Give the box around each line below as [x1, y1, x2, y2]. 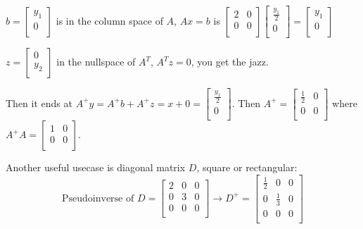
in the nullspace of [56, 54, 136, 69]
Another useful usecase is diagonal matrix [6, 160, 186, 175]
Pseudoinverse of [61, 193, 134, 204]
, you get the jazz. [191, 54, 269, 69]
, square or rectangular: [196, 160, 298, 175]
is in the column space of [56, 13, 163, 27]
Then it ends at [6, 95, 72, 110]
